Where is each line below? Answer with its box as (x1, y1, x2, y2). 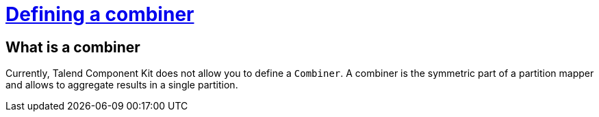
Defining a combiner (5, 3, 194, 26)
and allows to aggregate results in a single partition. (5, 79, 238, 91)
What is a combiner (5, 38, 140, 56)
